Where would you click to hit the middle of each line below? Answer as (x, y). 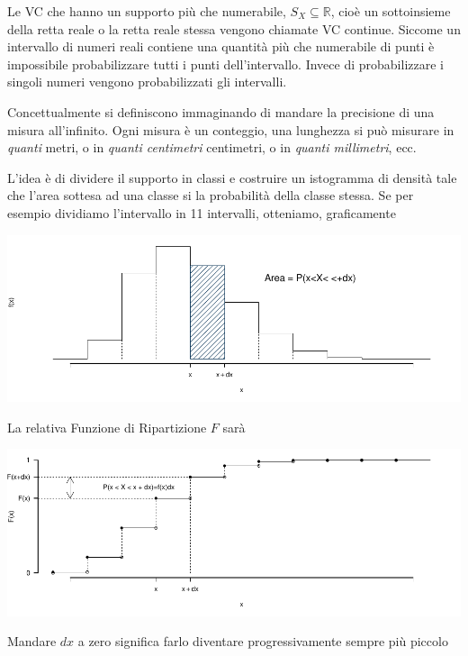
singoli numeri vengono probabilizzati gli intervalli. (147, 82)
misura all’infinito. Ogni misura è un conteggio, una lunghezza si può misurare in (231, 129)
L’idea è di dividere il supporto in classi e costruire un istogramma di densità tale (232, 177)
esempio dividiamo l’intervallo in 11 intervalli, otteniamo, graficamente (202, 212)
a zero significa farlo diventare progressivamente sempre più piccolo (263, 641)
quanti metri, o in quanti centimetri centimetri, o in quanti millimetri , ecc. (212, 147)
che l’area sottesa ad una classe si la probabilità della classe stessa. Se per (211, 195)
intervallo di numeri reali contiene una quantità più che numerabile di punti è (221, 46)
